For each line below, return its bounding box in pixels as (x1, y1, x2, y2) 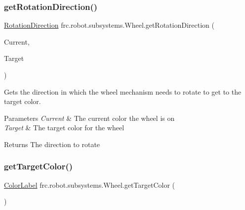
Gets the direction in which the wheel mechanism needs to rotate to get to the (4, 86, 242, 97)
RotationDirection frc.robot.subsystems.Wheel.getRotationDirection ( (4, 20, 214, 30)
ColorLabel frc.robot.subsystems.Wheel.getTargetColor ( (4, 179, 175, 190)
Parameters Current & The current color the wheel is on (4, 112, 175, 123)
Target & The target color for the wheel (4, 122, 124, 133)
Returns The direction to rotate (4, 139, 100, 149)
